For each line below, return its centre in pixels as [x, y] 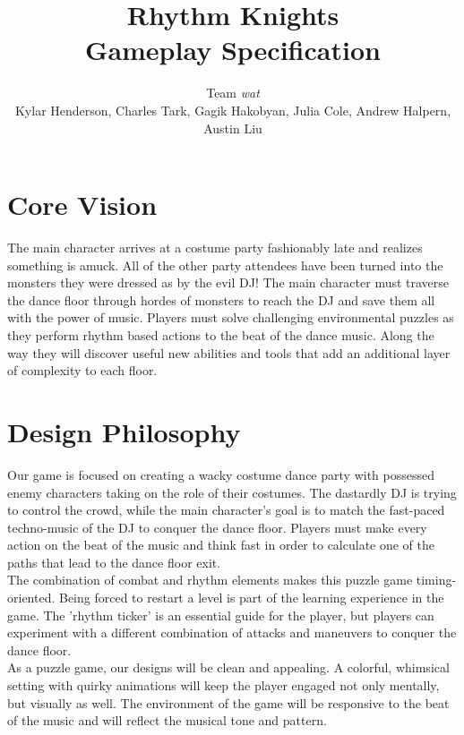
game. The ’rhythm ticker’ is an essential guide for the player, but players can [221, 615]
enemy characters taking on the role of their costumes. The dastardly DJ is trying [232, 492]
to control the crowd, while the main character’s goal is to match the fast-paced [226, 510]
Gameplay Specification [233, 50]
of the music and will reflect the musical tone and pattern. [167, 720]
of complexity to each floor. [82, 370]
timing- [436, 580]
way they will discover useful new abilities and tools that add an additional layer [229, 352]
